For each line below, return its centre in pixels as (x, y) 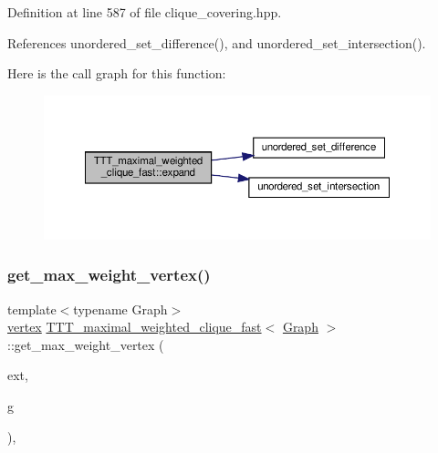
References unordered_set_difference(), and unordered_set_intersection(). (217, 42)
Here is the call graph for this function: (117, 73)
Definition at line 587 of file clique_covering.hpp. (145, 12)
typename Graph (120, 309)
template (32, 309)
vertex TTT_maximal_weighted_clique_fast (135, 327)
